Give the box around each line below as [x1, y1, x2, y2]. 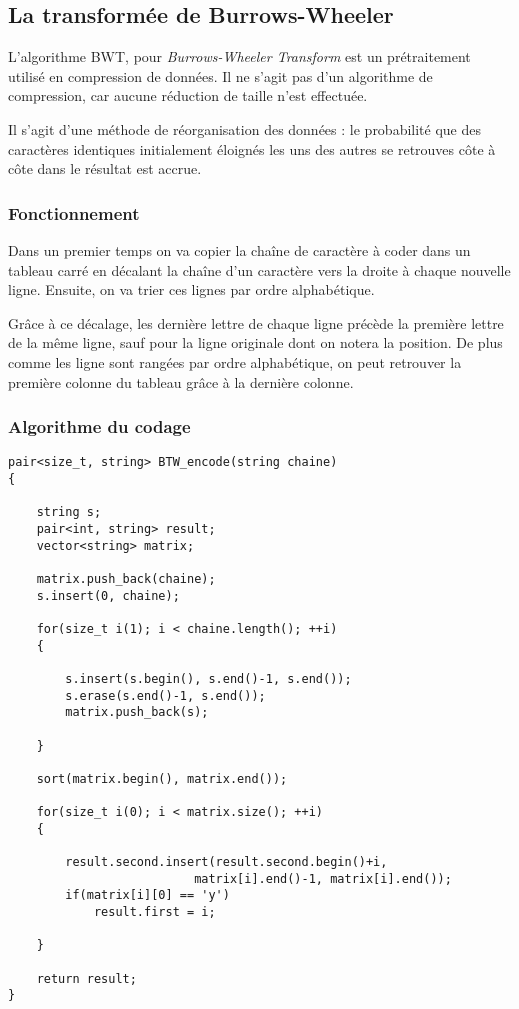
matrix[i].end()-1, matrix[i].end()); [194, 871, 452, 886]
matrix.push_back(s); [65, 705, 209, 720]
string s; [36, 505, 102, 520]
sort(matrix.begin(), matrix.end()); [36, 771, 288, 786]
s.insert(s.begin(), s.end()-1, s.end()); [65, 671, 352, 686]
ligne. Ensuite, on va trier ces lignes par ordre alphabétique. [8, 279, 375, 300]
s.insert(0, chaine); [36, 588, 180, 603]
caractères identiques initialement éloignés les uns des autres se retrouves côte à [8, 138, 496, 159]
